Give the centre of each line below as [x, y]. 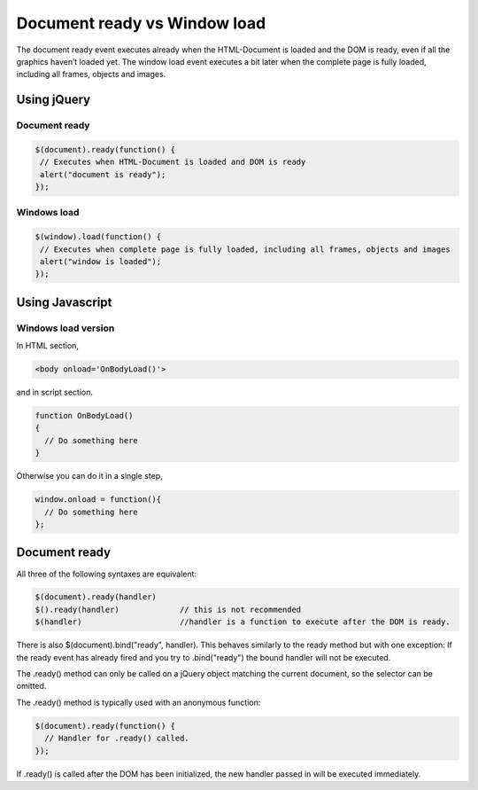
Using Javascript [64, 302]
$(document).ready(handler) [96, 597]
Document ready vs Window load [141, 23]
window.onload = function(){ [98, 500]
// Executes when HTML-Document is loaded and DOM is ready [173, 162]
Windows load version [66, 328]
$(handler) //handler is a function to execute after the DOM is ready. [243, 622]
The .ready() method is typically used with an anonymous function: [139, 702]
